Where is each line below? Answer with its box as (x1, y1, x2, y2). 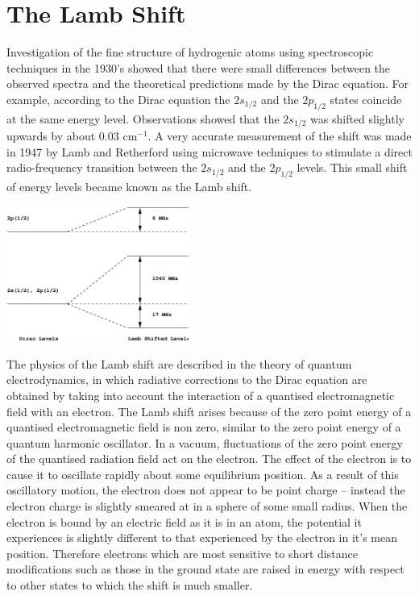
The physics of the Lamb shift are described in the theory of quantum (6, 355, 352, 372)
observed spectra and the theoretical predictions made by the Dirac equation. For (6, 75, 409, 92)
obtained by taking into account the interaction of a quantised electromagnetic (6, 386, 395, 403)
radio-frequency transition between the (6, 159, 197, 176)
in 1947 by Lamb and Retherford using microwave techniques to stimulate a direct (6, 143, 413, 160)
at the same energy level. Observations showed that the (6, 110, 280, 127)
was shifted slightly (310, 110, 404, 127)
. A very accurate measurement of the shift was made (147, 127, 412, 144)
